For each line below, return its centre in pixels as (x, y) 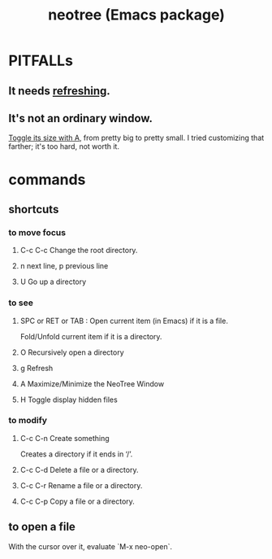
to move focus (37, 232)
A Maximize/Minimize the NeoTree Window (92, 383)
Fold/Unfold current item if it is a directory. (91, 336)
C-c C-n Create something (65, 438)
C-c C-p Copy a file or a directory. (78, 501)
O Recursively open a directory (72, 352)
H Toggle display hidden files (69, 400)
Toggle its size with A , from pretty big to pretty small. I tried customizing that (136, 138)
